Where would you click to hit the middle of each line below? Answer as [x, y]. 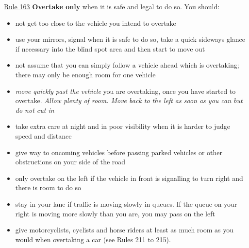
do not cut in [35, 110]
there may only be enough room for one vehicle [85, 74]
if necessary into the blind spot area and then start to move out [110, 48]
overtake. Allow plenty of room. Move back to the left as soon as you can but [129, 100]
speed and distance [43, 135]
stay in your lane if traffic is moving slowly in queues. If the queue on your [126, 204]
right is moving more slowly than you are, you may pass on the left [115, 213]
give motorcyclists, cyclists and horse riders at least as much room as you [124, 230]
